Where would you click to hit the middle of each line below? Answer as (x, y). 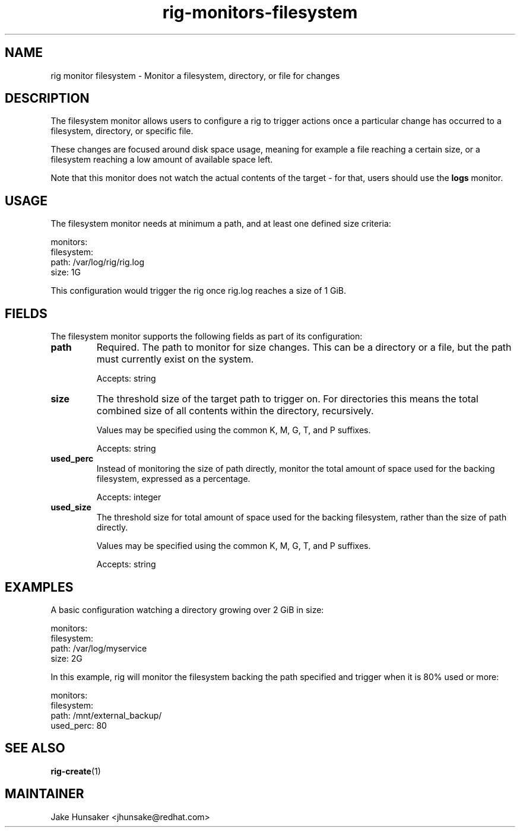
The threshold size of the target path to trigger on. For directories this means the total (287, 399)
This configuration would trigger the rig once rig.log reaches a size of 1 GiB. (199, 291)
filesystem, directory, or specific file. (122, 131)
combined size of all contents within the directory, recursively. (235, 411)
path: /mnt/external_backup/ (106, 715)
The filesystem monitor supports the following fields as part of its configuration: (207, 336)
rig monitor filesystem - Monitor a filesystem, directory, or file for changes (195, 75)
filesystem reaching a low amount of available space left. (162, 160)
